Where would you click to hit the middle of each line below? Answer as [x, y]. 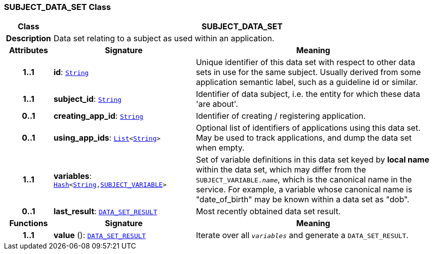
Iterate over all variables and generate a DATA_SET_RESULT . [302, 235]
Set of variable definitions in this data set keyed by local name [313, 160]
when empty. [220, 148]
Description [29, 39]
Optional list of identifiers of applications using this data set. [308, 128]
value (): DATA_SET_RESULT [100, 235]
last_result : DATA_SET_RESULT [105, 212]
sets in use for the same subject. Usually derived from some [308, 72]
